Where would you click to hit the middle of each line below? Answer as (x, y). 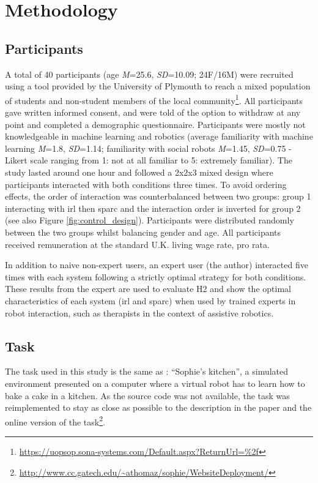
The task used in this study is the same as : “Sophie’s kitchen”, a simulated (147, 371)
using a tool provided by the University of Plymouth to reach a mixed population (158, 86)
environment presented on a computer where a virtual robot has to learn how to (155, 383)
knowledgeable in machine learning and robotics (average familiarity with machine (159, 136)
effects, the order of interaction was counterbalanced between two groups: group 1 (158, 196)
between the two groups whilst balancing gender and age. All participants (143, 232)
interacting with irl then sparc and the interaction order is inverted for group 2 (153, 208)
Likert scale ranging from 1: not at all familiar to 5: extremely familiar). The (149, 160)
